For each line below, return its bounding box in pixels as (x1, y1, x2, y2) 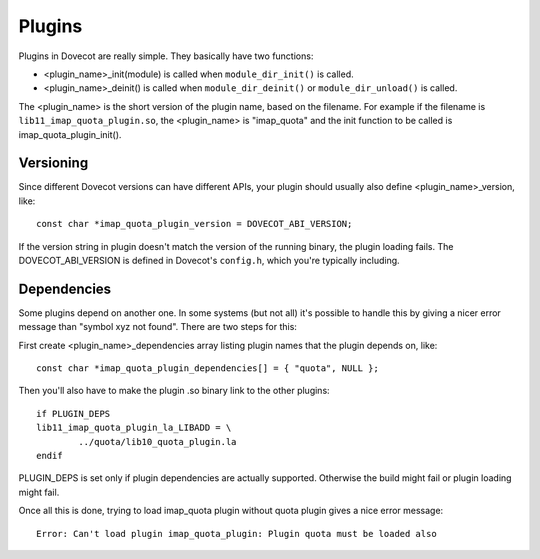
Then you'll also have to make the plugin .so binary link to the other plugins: (18, 385, 330, 397)
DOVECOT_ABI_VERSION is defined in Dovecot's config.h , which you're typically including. (18, 254, 400, 266)
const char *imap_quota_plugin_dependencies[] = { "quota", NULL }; (36, 363, 379, 374)
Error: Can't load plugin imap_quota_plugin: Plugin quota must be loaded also (36, 528, 437, 539)
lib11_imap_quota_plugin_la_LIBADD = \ (36, 422, 232, 434)
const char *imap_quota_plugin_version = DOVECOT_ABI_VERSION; (36, 218, 353, 230)
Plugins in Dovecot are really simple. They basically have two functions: (18, 50, 314, 62)
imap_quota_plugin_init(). (18, 128, 122, 140)
